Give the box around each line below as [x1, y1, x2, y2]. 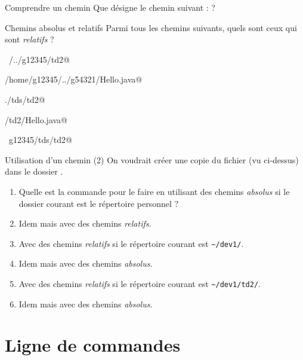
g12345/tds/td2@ [8, 133, 72, 146]
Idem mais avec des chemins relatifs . [18, 217, 151, 230]
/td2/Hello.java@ [5, 113, 68, 126]
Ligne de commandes [5, 332, 181, 357]
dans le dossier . [5, 165, 63, 178]
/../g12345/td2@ [8, 53, 70, 65]
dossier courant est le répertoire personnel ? [18, 197, 179, 209]
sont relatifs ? [5, 33, 54, 45]
